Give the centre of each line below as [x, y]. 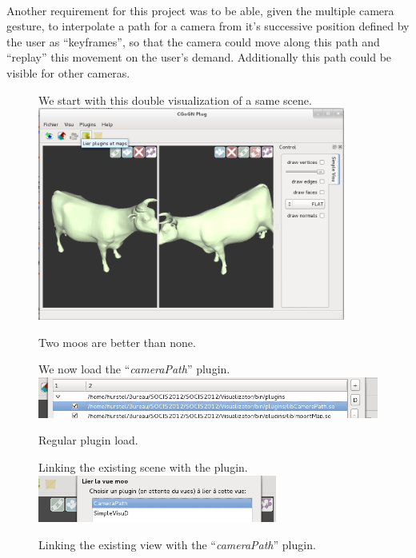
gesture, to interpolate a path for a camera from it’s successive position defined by [208, 26]
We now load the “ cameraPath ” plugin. [134, 369]
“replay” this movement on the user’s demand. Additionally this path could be [199, 57]
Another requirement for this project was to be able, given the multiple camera [200, 10]
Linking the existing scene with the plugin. [143, 467]
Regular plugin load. [88, 440]
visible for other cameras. [68, 72]
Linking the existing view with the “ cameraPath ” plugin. [177, 544]
